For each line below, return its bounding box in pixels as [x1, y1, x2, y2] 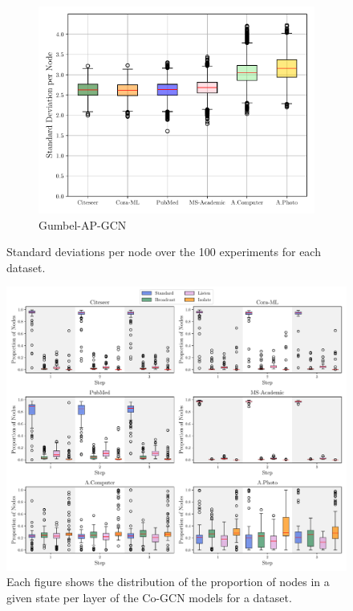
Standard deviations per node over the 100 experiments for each [6, 243, 321, 260]
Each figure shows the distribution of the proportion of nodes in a [6, 573, 330, 590]
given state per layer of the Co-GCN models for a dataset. [6, 589, 292, 605]
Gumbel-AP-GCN [39, 216, 127, 233]
